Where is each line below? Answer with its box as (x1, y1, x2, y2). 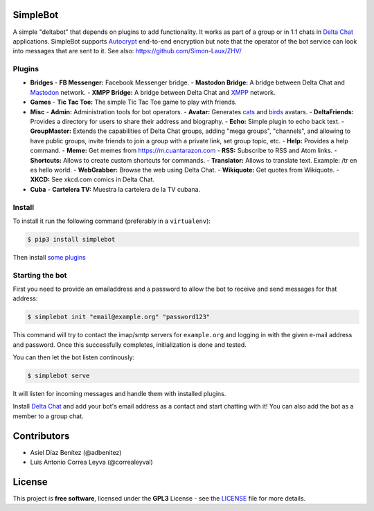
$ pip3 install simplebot (27, 235, 116, 243)
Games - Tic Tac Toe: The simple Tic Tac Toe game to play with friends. (30, 98, 237, 107)
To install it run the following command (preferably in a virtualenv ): (12, 217, 211, 225)
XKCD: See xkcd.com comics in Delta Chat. (30, 175, 155, 183)
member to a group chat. (12, 412, 84, 420)
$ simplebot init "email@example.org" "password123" (27, 313, 211, 321)
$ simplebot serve (27, 372, 90, 380)
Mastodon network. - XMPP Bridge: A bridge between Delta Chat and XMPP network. (30, 88, 276, 96)
